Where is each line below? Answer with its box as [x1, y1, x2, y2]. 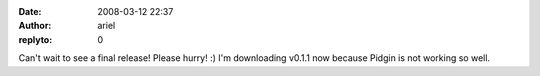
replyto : [18, 33, 53, 45]
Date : [18, 6, 42, 17]
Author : [18, 20, 52, 32]
